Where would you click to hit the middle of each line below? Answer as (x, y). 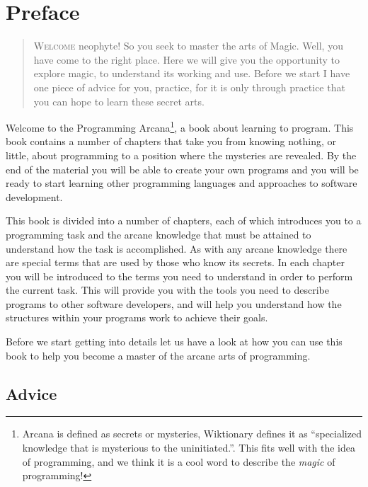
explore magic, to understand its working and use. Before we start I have (192, 73)
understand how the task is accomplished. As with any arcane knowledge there (177, 248)
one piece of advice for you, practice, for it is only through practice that (189, 87)
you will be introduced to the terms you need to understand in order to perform (179, 276)
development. (34, 196)
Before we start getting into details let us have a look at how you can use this (174, 342)
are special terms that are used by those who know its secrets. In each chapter (175, 262)
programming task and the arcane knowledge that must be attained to (159, 234)
